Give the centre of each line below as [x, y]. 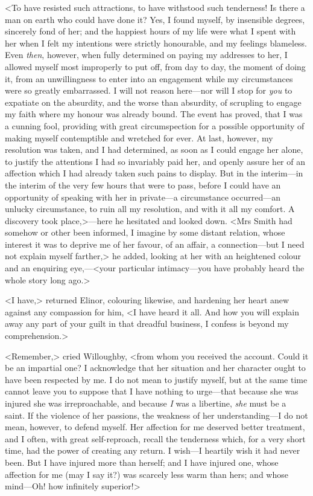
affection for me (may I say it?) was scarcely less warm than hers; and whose [147, 474]
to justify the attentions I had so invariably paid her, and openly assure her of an [155, 161]
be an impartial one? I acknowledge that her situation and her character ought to [155, 368]
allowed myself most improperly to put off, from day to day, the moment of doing [155, 66]
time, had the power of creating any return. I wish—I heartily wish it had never [153, 450]
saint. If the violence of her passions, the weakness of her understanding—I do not [156, 415]
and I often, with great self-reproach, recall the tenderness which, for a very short [155, 438]
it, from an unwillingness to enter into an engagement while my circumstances [149, 78]
